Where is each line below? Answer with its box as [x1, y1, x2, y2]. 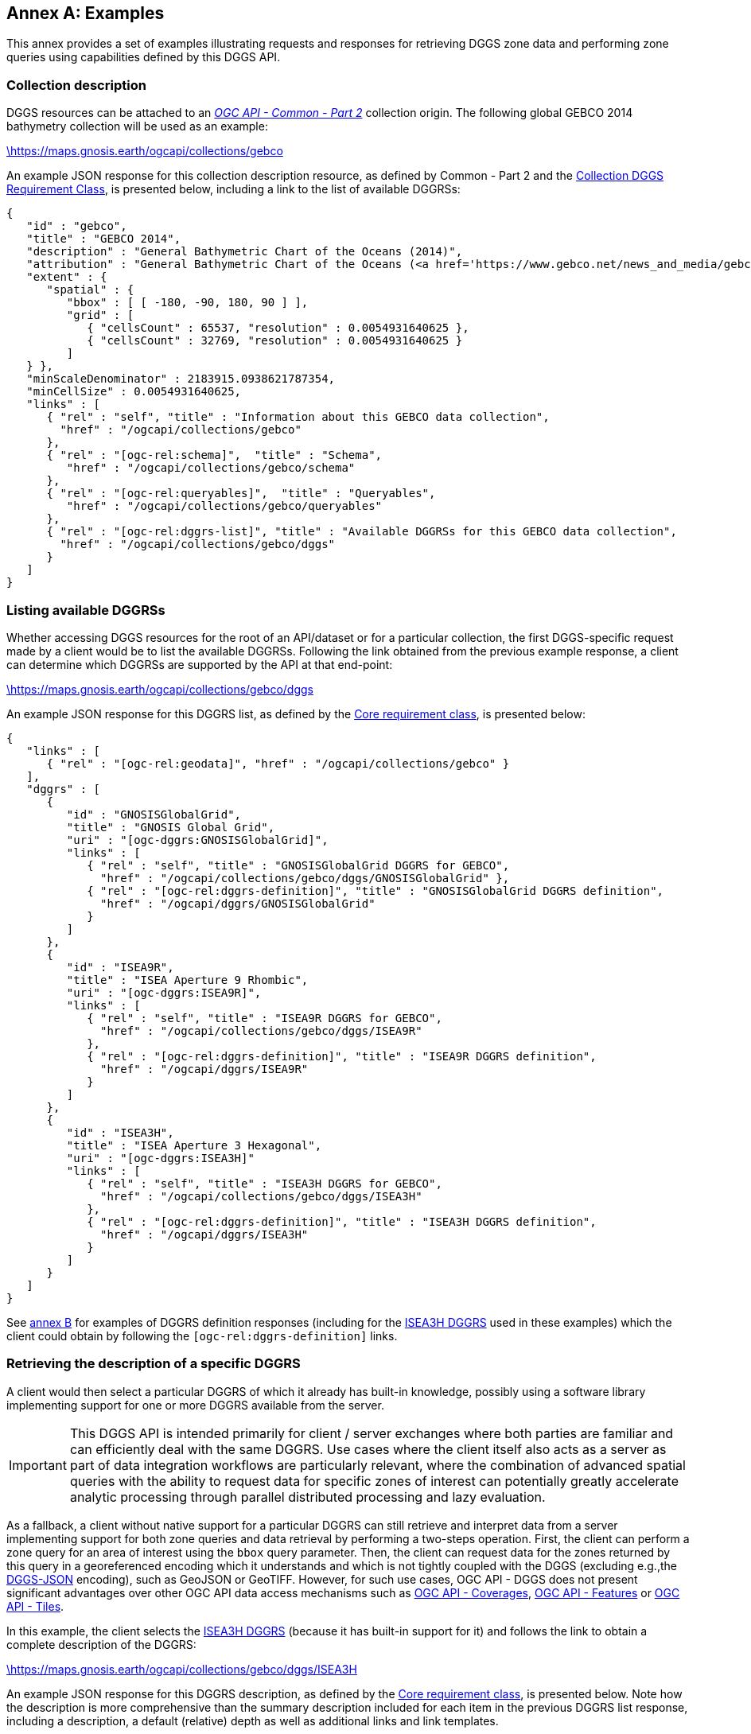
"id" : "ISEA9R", [66, 960, 174, 974]
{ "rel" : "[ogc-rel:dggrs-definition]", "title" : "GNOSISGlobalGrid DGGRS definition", [87, 884, 664, 897]
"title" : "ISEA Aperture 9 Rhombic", [66, 973, 309, 986]
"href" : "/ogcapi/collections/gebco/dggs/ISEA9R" [100, 1024, 422, 1037]
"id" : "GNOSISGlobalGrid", [66, 807, 242, 821]
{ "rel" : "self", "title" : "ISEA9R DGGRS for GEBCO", [87, 1011, 442, 1024]
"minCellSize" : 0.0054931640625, [26, 385, 242, 399]
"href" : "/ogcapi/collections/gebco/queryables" [66, 500, 383, 513]
